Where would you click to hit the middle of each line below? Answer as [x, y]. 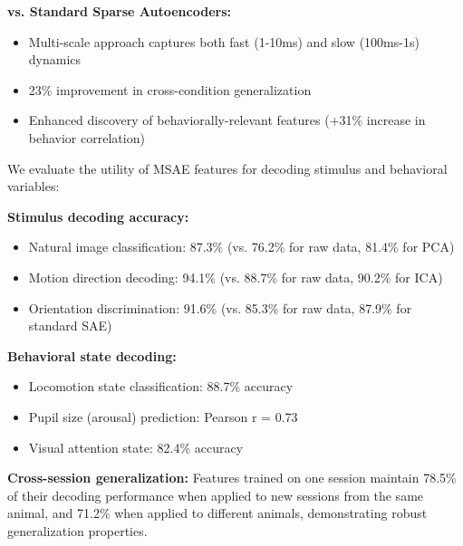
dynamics [55, 59]
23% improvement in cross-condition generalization [170, 89]
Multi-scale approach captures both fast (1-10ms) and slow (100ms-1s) [224, 41]
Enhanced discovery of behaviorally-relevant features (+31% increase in [227, 120]
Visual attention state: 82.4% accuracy [136, 447]
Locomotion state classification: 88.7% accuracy [161, 386]
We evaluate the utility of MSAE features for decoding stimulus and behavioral [227, 168]
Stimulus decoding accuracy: [98, 216]
